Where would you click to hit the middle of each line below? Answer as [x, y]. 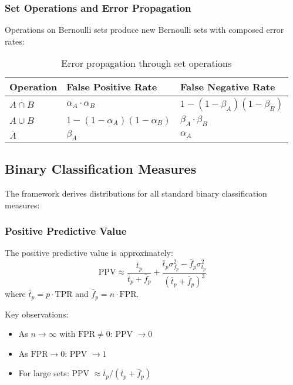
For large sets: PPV [54, 373]
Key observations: [37, 314]
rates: [15, 41]
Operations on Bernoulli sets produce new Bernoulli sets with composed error [144, 30]
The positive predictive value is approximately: [89, 253]
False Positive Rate [112, 87]
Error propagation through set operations [146, 63]
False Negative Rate [228, 87]
